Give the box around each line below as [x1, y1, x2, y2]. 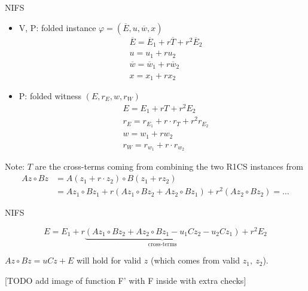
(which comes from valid [150, 254, 240, 267]
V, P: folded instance [19, 21, 96, 33]
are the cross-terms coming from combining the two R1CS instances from [35, 160, 303, 173]
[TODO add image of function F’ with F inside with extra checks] [5, 274, 246, 286]
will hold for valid [76, 254, 142, 267]
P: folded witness [19, 89, 81, 102]
